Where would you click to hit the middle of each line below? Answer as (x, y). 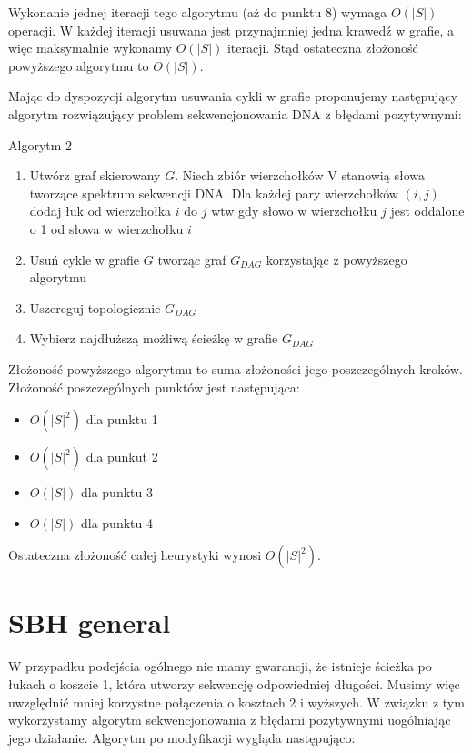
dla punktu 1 (122, 419)
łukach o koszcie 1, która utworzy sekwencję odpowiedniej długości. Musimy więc (234, 684)
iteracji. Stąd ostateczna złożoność (322, 48)
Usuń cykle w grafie (85, 259)
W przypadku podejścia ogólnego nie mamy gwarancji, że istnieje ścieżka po (220, 666)
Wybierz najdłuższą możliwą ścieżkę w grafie (154, 338)
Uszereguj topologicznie (95, 307)
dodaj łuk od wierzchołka (100, 211)
